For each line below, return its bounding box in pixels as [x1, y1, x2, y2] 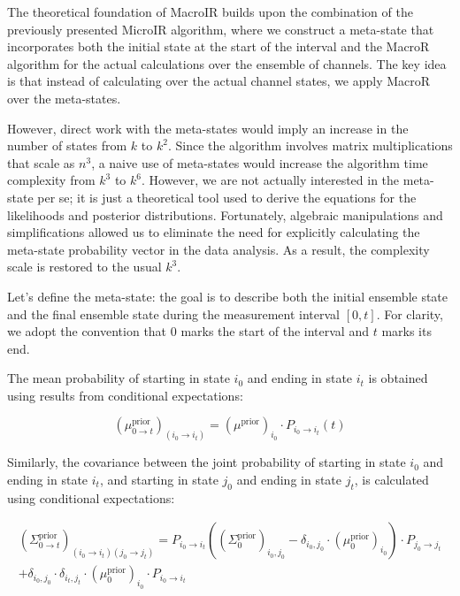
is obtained [368, 369, 428, 387]
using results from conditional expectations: [7, 386, 243, 404]
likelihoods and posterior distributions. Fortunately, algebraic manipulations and [7, 205, 443, 224]
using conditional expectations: [7, 488, 175, 507]
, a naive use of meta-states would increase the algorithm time [91, 153, 428, 172]
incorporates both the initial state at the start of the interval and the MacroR [7, 37, 430, 56]
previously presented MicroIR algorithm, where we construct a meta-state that [7, 19, 434, 38]
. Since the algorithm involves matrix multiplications [167, 136, 453, 155]
